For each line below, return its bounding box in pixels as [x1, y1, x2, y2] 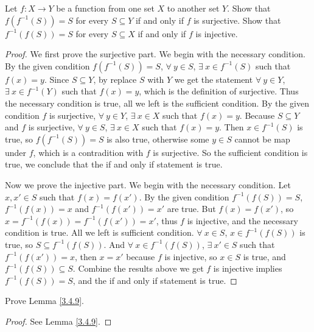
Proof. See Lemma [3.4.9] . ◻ [5, 314, 112, 327]
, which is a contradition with [33, 146, 144, 158]
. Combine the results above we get [72, 262, 204, 275]
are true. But [167, 202, 216, 215]
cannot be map [234, 132, 290, 145]
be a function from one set [56, 2, 155, 14]
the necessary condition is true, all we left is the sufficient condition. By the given [5, 96, 309, 109]
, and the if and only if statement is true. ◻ [72, 274, 237, 286]
